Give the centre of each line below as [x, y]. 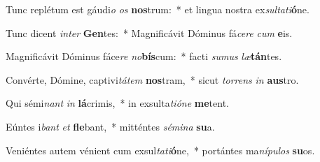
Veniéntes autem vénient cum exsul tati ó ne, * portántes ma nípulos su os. [160, 150]
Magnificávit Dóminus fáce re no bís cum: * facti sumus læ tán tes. [144, 56]
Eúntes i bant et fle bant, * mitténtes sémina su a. [110, 126]
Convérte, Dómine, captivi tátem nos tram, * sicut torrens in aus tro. [152, 79]
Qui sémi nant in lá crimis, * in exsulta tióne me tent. [117, 103]
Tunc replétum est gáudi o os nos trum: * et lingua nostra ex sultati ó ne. [158, 9]
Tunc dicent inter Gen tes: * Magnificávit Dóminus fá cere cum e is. [149, 32]
